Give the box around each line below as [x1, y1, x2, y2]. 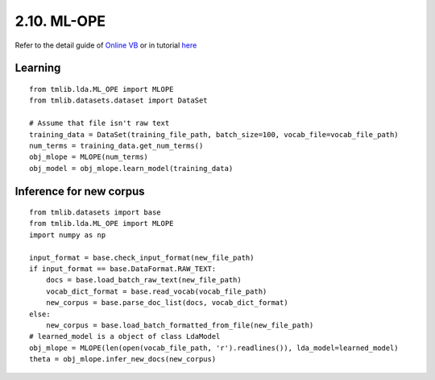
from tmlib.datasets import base [29, 208, 161, 217]
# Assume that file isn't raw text [29, 119, 170, 128]
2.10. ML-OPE [14, 12, 106, 30]
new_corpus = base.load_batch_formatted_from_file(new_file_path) [45, 321, 314, 330]
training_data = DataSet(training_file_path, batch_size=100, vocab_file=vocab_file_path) [29, 130, 399, 139]
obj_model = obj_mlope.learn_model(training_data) [29, 164, 234, 173]
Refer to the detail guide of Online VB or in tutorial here [14, 40, 197, 50]
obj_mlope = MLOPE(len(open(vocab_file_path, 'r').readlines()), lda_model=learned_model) [29, 343, 399, 353]
